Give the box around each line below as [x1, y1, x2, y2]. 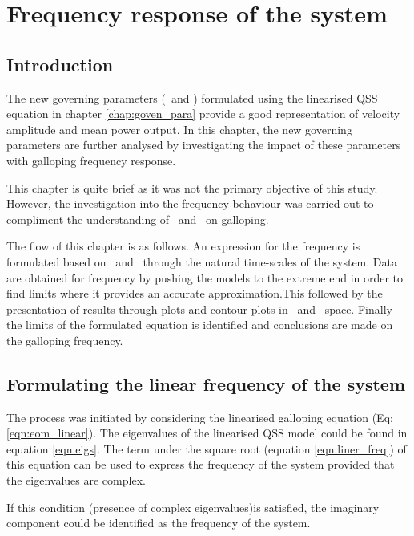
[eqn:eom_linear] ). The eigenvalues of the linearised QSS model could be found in [6, 424, 408, 441]
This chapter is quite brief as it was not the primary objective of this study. [6, 179, 378, 196]
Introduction [6, 51, 114, 76]
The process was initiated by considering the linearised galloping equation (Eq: [6, 408, 393, 425]
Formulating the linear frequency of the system [6, 371, 406, 396]
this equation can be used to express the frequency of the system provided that [6, 456, 395, 473]
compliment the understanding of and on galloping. [6, 210, 269, 227]
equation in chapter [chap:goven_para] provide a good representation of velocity [6, 105, 400, 122]
